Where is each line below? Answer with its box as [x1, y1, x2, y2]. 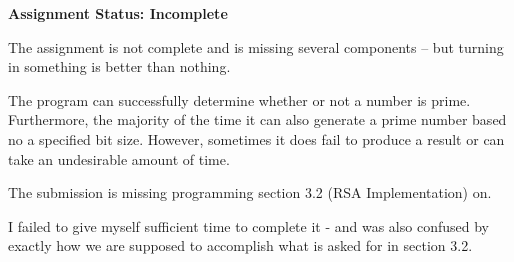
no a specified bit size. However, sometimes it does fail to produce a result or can [8, 128, 505, 149]
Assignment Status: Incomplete [8, 3, 228, 23]
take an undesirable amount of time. [8, 148, 230, 169]
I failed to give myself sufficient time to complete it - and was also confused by [8, 215, 489, 236]
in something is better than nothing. [8, 56, 231, 77]
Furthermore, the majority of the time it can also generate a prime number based [8, 109, 507, 130]
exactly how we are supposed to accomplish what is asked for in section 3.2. [8, 235, 473, 256]
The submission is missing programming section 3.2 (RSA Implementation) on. [8, 182, 492, 203]
